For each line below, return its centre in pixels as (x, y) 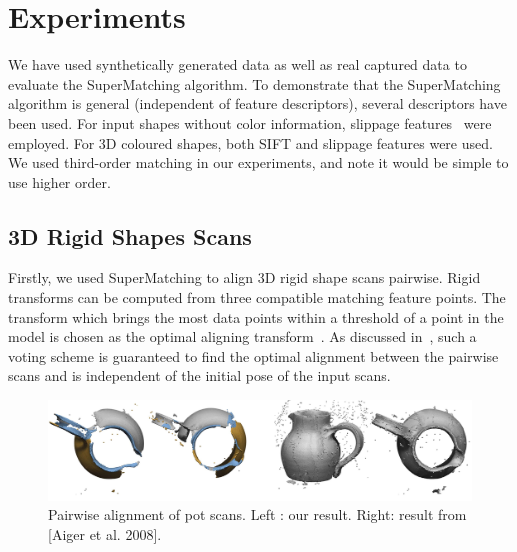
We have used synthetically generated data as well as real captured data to (237, 64)
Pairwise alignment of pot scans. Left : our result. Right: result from (257, 514)
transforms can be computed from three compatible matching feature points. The (257, 297)
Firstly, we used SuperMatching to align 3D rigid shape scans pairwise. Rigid (244, 277)
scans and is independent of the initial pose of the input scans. (199, 375)
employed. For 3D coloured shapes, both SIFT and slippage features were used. (250, 142)
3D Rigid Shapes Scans (130, 235)
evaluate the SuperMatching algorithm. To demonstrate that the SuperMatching (254, 83)
